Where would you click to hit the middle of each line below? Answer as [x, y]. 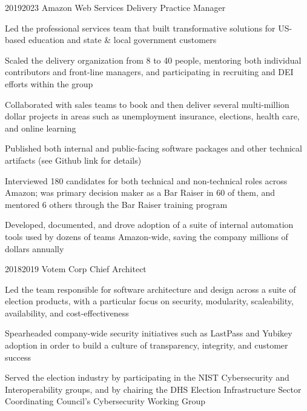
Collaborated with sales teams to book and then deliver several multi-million [147, 104]
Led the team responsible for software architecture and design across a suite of [150, 289]
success [18, 357]
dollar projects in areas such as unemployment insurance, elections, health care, [152, 116]
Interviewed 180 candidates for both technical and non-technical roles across [146, 180]
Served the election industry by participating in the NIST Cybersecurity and [147, 377]
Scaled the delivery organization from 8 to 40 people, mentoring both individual [153, 60]
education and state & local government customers [122, 40]
